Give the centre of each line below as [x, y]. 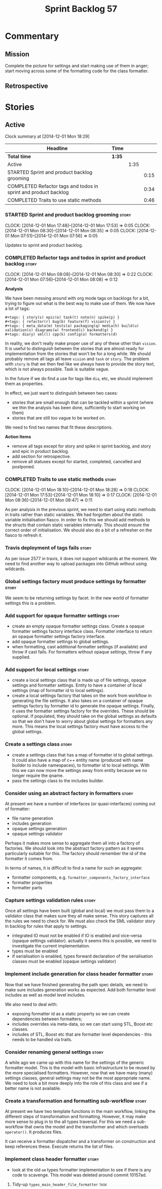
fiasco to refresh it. [24, 535]
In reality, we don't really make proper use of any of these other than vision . [81, 343]
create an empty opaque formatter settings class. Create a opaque [78, 626]
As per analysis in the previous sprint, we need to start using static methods [80, 510]
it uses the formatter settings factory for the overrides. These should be [83, 711]
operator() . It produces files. [34, 1132]
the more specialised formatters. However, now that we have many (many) [79, 1073]
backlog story [21, 264]
